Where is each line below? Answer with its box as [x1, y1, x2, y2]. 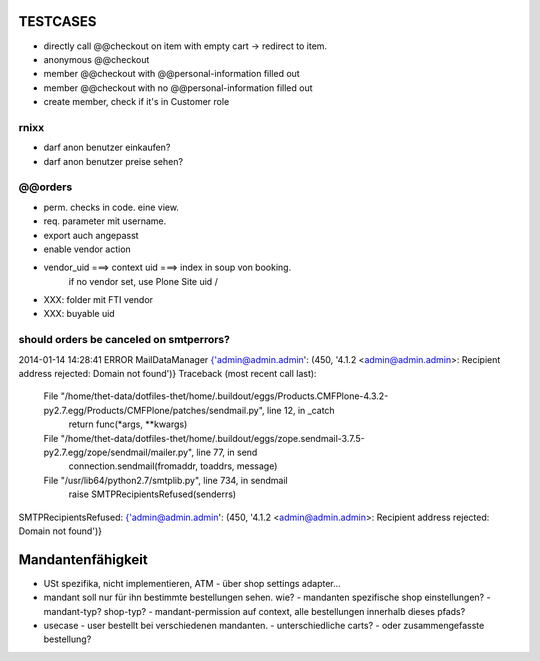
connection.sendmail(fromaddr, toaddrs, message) [68, 460, 278, 472]
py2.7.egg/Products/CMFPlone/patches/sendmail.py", [43, 404, 265, 416]
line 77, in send [196, 446, 258, 458]
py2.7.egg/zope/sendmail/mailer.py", [43, 446, 195, 458]
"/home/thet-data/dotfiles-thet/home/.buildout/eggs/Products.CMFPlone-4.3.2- [60, 390, 389, 402]
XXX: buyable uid [43, 308, 115, 320]
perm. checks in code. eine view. [43, 201, 180, 213]
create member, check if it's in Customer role [43, 96, 230, 108]
